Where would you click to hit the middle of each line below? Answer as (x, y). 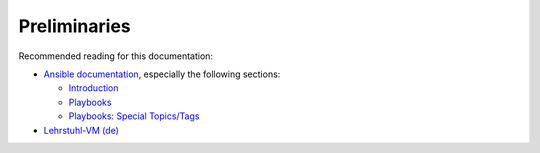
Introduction (93, 88)
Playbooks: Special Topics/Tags (134, 116)
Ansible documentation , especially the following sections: (162, 74)
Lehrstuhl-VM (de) (81, 130)
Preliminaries (75, 26)
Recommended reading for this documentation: (116, 56)
